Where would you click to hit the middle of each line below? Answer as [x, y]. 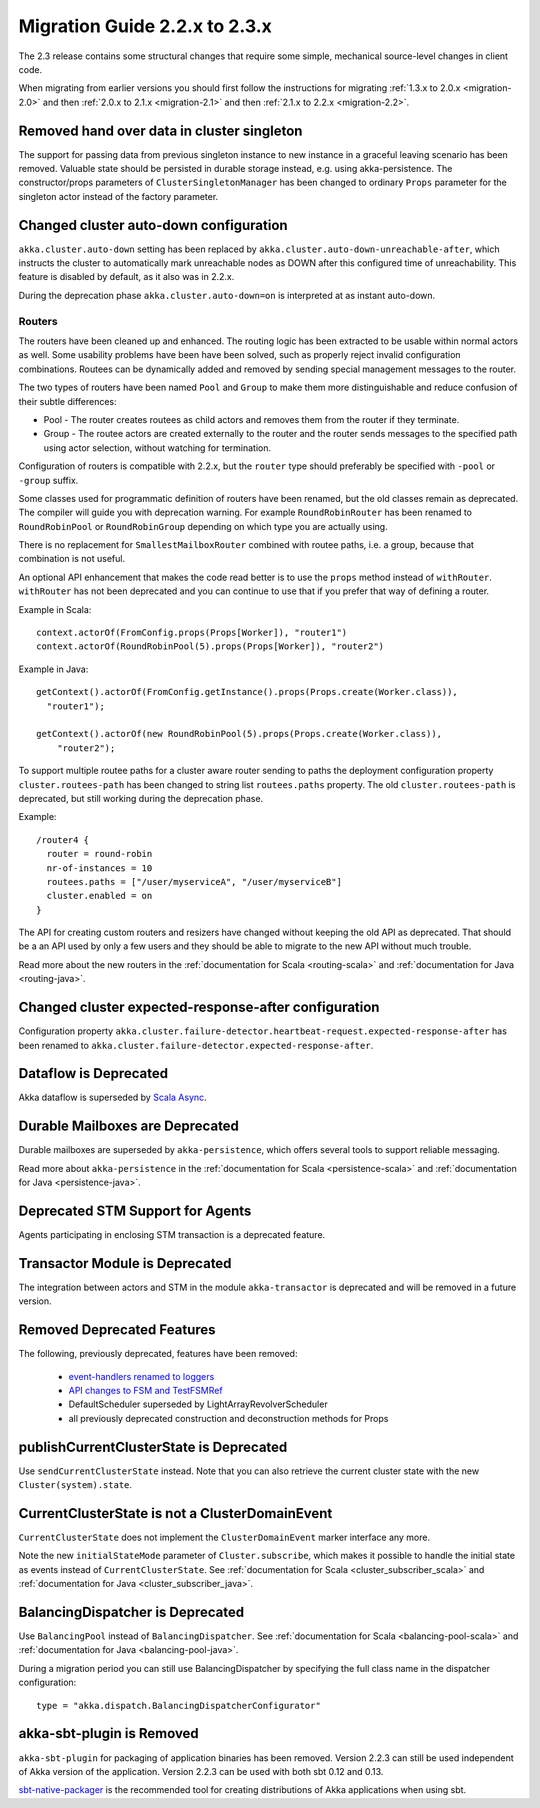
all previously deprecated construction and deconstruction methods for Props [228, 1418]
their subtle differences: [67, 401]
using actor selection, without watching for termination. [157, 447]
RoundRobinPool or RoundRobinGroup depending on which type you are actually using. [203, 526]
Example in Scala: [55, 609]
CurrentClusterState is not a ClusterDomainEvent [175, 1513]
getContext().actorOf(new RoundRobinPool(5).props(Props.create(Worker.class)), [239, 734]
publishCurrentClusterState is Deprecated [153, 1446]
